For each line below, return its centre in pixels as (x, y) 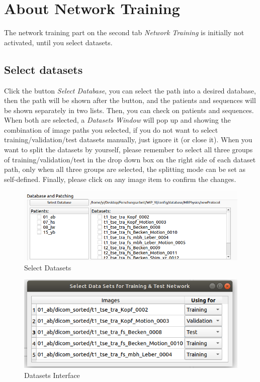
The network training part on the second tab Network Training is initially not (124, 32)
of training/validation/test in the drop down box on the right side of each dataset (130, 159)
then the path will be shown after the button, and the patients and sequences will (130, 100)
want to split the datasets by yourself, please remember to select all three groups (128, 150)
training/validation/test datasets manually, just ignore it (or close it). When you (128, 139)
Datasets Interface (52, 375)
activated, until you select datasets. (58, 42)
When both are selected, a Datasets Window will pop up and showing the (117, 120)
